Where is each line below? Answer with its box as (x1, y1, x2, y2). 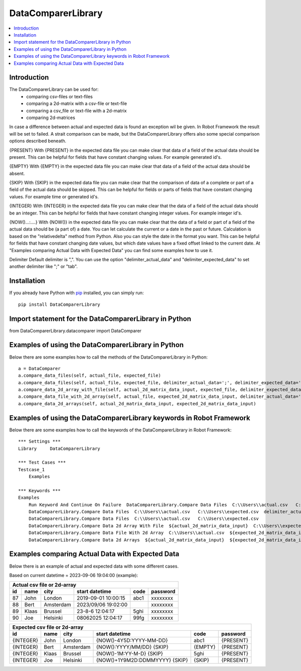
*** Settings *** (18, 438, 61, 444)
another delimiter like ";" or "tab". (9, 264, 78, 270)
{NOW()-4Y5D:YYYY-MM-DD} (96, 637, 168, 644)
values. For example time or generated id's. (9, 193, 99, 199)
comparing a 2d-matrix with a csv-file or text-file (26, 100, 127, 106)
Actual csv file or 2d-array (12, 582, 76, 589)
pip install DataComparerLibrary (18, 301, 100, 307)
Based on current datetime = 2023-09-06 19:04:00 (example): (9, 572, 138, 578)
